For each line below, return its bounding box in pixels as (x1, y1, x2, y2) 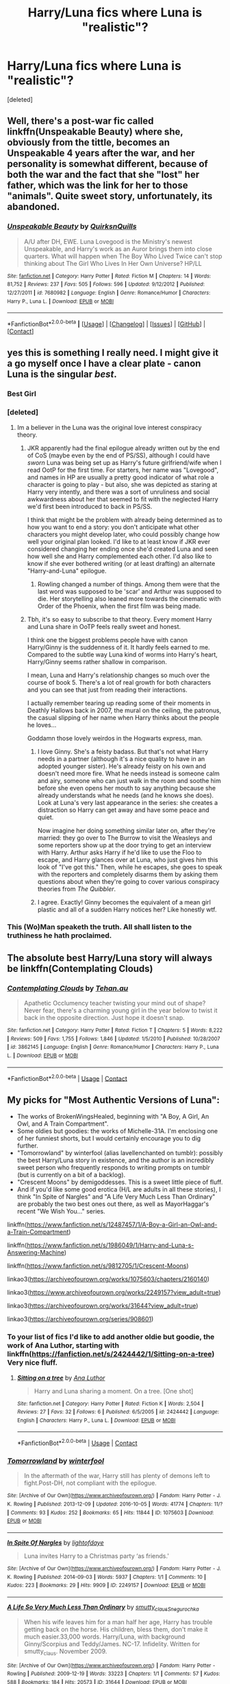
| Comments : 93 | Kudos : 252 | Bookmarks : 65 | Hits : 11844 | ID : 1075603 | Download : (7, 1509, 214, 1516)
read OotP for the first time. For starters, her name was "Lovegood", (27, 466, 219, 474)
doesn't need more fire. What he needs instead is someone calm (37, 769, 220, 777)
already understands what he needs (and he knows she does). (37, 791, 214, 799)
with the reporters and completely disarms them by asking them (37, 870, 218, 878)
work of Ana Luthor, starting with (7, 1341, 120, 1350)
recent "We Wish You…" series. (16, 1207, 105, 1216)
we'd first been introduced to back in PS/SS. (27, 502, 153, 510)
